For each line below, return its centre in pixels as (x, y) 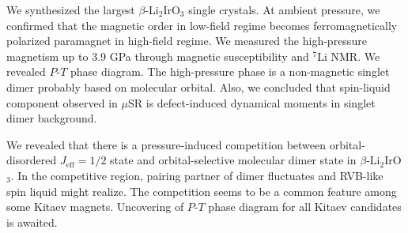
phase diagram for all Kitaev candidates (305, 207)
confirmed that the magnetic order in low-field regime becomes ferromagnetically (202, 25)
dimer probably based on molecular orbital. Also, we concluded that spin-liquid (198, 86)
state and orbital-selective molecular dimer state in (233, 160)
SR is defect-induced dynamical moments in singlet (252, 102)
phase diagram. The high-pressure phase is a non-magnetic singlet (230, 71)
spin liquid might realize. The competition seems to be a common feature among (202, 191)
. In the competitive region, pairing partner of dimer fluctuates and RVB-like (197, 175)
